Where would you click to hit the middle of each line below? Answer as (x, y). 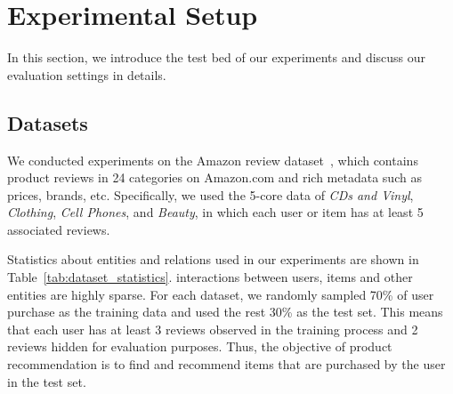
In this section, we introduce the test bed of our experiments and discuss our (217, 57)
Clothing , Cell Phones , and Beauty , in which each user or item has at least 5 (215, 212)
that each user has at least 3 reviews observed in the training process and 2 (213, 329)
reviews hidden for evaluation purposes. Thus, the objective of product (200, 346)
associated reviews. (59, 229)
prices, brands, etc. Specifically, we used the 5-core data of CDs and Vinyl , (210, 194)
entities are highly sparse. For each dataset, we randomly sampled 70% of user (221, 294)
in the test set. (47, 381)
